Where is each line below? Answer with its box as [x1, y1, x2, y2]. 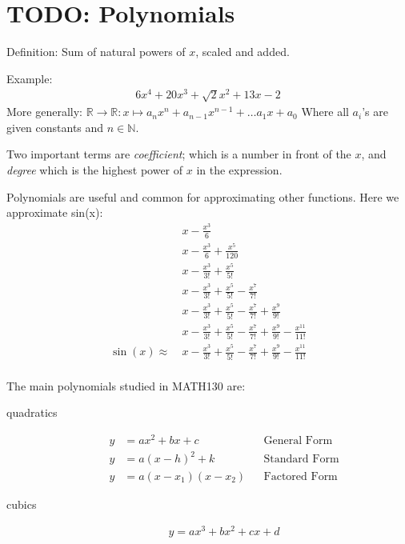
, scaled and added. [195, 43, 290, 60]
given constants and [6, 118, 104, 135]
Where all [301, 103, 349, 120]
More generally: [6, 103, 82, 120]
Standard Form [263, 454, 339, 466]
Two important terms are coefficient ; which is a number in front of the [6, 146, 351, 162]
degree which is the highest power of [6, 161, 183, 178]
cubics [6, 495, 37, 512]
